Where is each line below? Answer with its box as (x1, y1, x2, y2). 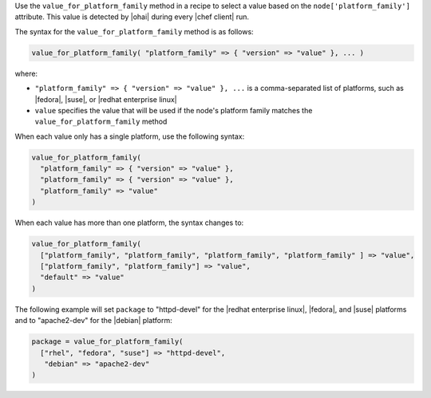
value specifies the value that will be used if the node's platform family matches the (34, 105, 313, 115)
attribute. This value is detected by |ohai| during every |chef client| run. (14, 12, 249, 22)
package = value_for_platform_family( (31, 337, 184, 346)
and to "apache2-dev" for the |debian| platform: (14, 316, 172, 325)
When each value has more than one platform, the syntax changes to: (14, 218, 244, 227)
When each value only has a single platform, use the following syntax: (14, 132, 245, 141)
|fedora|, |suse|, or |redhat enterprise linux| (34, 94, 177, 104)
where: (14, 69, 38, 78)
